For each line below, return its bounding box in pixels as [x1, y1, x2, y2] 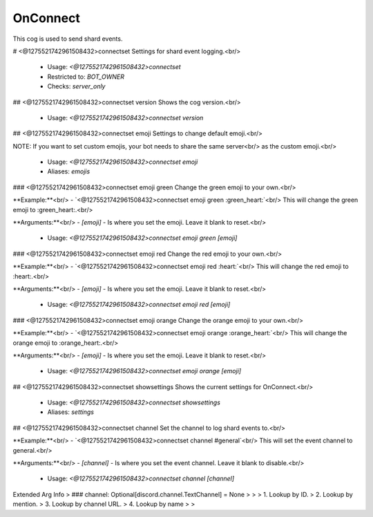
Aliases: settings [47, 408, 95, 416]
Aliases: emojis [47, 167, 90, 176]
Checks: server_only [47, 82, 106, 91]
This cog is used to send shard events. [12, 35, 123, 43]
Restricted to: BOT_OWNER [47, 73, 124, 81]
